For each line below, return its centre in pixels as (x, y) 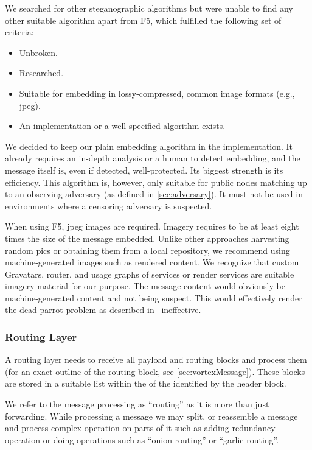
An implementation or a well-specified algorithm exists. (122, 126)
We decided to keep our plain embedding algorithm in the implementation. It (149, 146)
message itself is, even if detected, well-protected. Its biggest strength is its (144, 170)
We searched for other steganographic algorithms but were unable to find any (149, 8)
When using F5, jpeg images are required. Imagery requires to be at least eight (152, 226)
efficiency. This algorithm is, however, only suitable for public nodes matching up (156, 182)
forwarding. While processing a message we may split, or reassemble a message (151, 416)
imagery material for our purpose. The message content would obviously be (145, 286)
